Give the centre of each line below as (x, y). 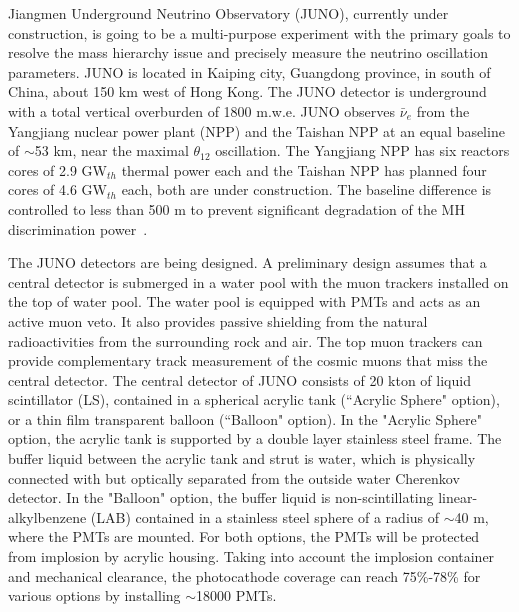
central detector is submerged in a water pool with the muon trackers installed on (258, 281)
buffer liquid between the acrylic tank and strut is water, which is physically (242, 458)
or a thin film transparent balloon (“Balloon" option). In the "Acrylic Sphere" (245, 418)
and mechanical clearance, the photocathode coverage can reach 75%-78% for (244, 575)
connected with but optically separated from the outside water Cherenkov (234, 477)
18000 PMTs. (236, 595)
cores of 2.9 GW (57, 169)
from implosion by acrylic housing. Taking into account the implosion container (251, 556)
